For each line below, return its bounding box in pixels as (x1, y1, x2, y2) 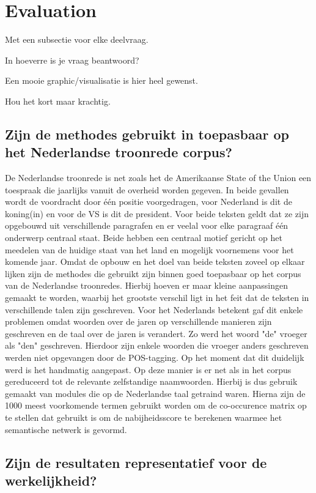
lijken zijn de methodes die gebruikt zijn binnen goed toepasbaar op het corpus (5, 267, 301, 280)
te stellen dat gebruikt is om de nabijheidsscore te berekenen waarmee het (5, 410, 282, 423)
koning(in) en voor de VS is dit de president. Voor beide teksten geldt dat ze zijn (5, 207, 309, 220)
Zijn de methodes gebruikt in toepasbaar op (5, 124, 289, 143)
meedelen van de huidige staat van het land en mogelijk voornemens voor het (5, 243, 294, 256)
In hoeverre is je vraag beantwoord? (5, 53, 139, 66)
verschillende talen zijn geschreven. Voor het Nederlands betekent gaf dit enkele (5, 303, 303, 316)
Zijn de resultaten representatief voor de (5, 453, 267, 472)
